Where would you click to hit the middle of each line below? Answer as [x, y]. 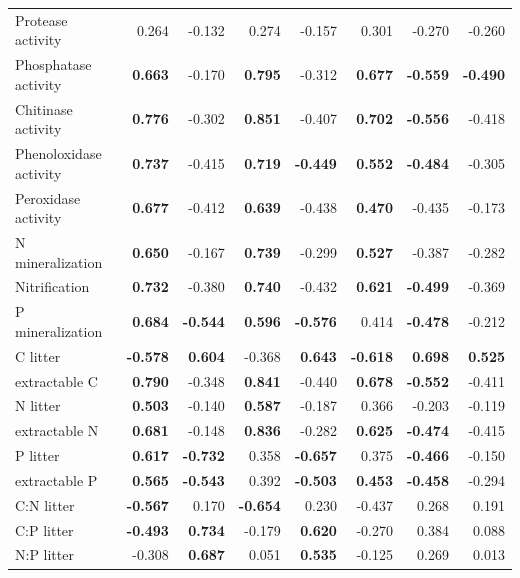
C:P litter [44, 529]
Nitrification [52, 286]
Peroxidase [48, 197]
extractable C [56, 380]
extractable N [57, 430]
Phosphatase [53, 64]
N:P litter [44, 554]
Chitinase [44, 108]
